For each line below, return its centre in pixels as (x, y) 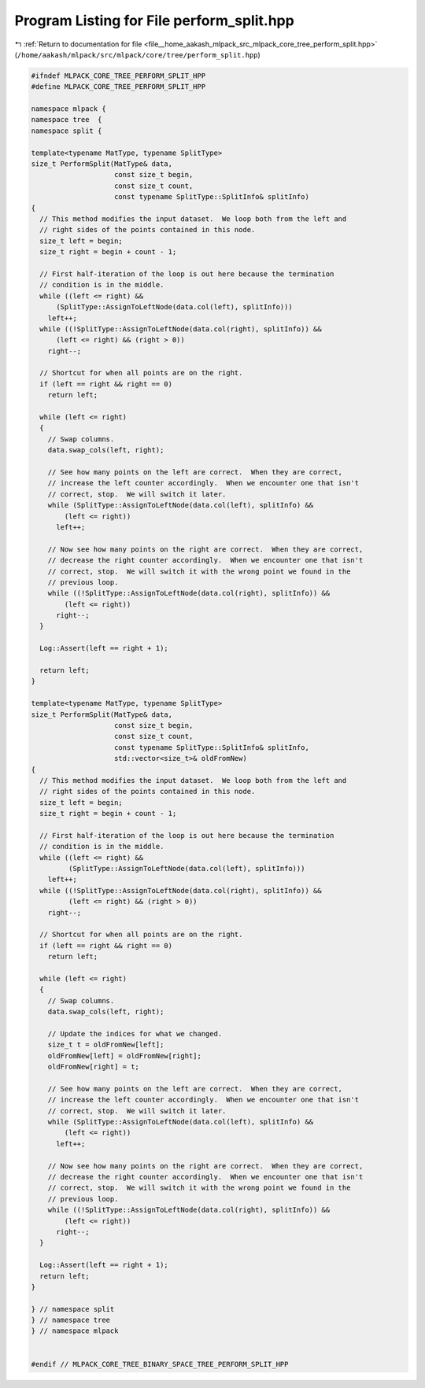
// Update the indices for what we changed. (135, 1034)
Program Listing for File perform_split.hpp (154, 20)
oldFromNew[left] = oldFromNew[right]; (125, 1056)
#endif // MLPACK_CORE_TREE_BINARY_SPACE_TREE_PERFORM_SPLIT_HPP (160, 1364)
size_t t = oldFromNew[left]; (106, 1045)
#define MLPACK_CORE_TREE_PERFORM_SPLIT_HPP (118, 87)
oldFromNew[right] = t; (93, 1067)
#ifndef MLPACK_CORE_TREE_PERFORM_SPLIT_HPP (118, 76)
